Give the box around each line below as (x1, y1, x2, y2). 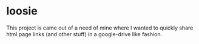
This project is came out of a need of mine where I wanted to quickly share (6, 24, 194, 31)
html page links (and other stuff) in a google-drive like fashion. (6, 30, 163, 37)
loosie (6, 4, 38, 18)
